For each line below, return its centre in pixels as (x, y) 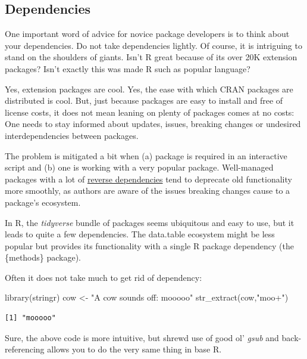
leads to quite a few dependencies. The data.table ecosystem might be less (140, 234)
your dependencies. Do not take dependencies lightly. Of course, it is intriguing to (153, 45)
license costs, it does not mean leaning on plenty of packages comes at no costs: (150, 112)
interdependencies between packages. (72, 135)
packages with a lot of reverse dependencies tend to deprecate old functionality (148, 179)
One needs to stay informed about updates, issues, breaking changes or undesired (153, 124)
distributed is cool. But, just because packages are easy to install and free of (144, 100)
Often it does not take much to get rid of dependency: (104, 277)
